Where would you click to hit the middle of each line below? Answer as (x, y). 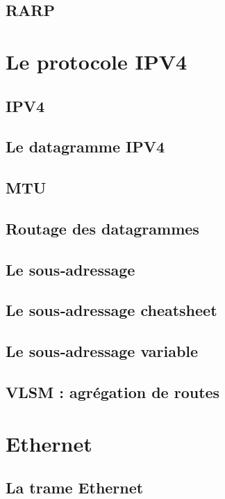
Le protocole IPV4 (97, 61)
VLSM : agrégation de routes (113, 392)
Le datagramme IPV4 (85, 146)
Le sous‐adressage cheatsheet (111, 310)
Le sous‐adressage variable (102, 351)
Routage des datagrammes (102, 228)
